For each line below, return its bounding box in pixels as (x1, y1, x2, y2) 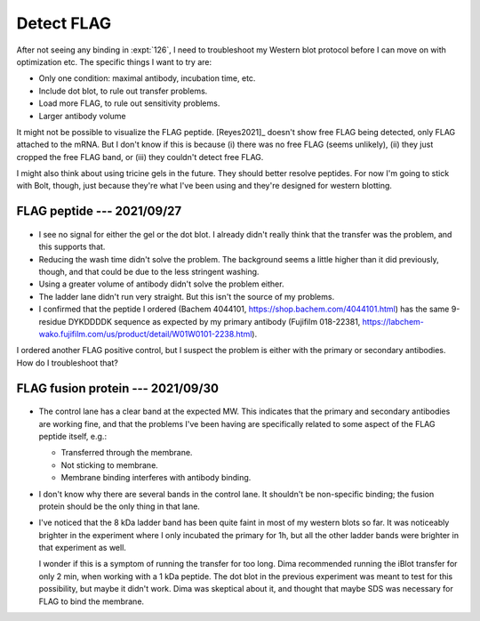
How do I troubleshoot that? (16, 357, 119, 368)
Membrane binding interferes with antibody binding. (60, 472, 252, 483)
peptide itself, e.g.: (38, 431, 107, 441)
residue (38, 316, 67, 327)
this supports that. (38, 241, 106, 253)
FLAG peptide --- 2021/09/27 (16, 204, 182, 219)
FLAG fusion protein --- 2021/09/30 (16, 381, 220, 396)
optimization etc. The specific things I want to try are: (16, 56, 212, 67)
